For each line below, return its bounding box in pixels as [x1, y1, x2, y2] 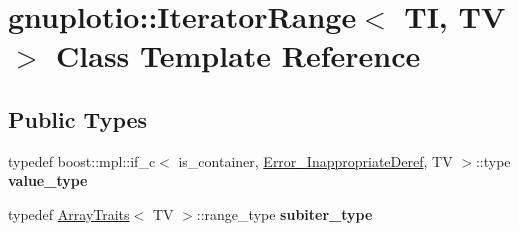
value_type [8, 170, 88, 191]
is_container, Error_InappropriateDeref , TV [178, 150, 453, 171]
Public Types [8, 103, 148, 134]
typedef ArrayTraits [8, 203, 130, 224]
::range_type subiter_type [196, 203, 373, 224]
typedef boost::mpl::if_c [8, 150, 156, 171]
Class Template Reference [56, 35, 421, 76]
